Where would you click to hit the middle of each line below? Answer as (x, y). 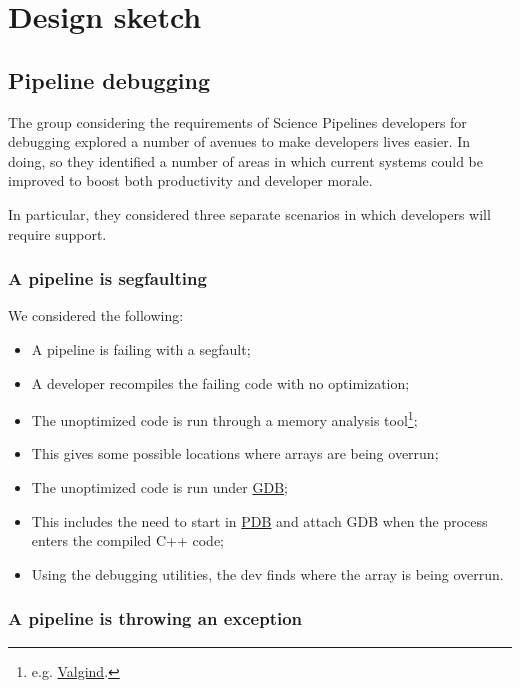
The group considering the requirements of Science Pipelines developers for (237, 121)
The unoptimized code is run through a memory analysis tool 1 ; (224, 418)
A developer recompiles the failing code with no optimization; (220, 382)
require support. (57, 233)
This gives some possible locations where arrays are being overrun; (235, 453)
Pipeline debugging (109, 79)
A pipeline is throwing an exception (155, 618)
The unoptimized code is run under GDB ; (159, 486)
